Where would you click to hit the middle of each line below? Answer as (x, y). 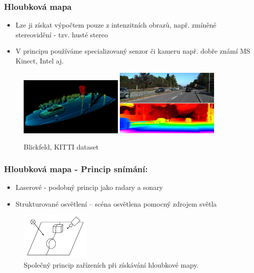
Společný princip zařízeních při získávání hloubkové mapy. (111, 264)
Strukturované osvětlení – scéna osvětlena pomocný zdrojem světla (116, 203)
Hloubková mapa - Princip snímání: (76, 168)
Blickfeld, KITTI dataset (61, 147)
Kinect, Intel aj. (40, 61)
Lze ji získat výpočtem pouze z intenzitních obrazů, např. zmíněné (116, 25)
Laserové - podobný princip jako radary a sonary (89, 187)
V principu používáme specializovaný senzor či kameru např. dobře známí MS (133, 51)
